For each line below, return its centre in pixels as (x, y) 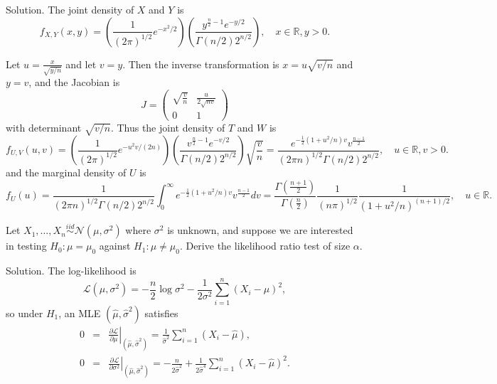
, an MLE (80, 313)
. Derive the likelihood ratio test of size (265, 246)
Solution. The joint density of (70, 9)
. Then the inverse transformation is (201, 64)
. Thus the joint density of (168, 128)
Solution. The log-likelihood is (71, 271)
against (115, 246)
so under (25, 313)
